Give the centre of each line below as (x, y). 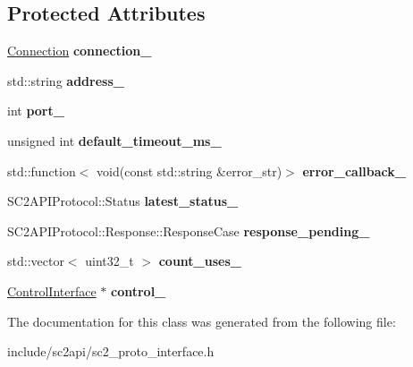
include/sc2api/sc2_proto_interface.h (111, 351)
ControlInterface (52, 290)
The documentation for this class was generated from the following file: (202, 321)
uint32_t (110, 261)
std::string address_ (66, 80)
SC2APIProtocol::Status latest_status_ (123, 201)
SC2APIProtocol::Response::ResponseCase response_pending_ (189, 230)
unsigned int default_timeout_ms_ (114, 140)
